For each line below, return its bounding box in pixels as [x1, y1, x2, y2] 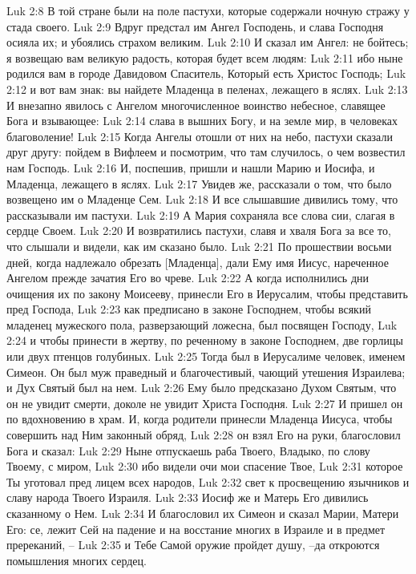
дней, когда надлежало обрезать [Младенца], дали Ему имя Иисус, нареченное [6, 253, 389, 270]
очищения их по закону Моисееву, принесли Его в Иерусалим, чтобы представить [6, 285, 408, 301]
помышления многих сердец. [6, 552, 147, 568]
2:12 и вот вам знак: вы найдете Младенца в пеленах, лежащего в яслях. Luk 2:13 [6, 80, 408, 97]
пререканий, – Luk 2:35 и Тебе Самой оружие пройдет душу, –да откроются [6, 536, 380, 553]
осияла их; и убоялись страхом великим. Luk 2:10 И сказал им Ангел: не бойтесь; [6, 34, 409, 51]
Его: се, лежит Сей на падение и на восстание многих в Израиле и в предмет [6, 520, 386, 537]
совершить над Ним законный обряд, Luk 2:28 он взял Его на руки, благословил [6, 426, 401, 443]
